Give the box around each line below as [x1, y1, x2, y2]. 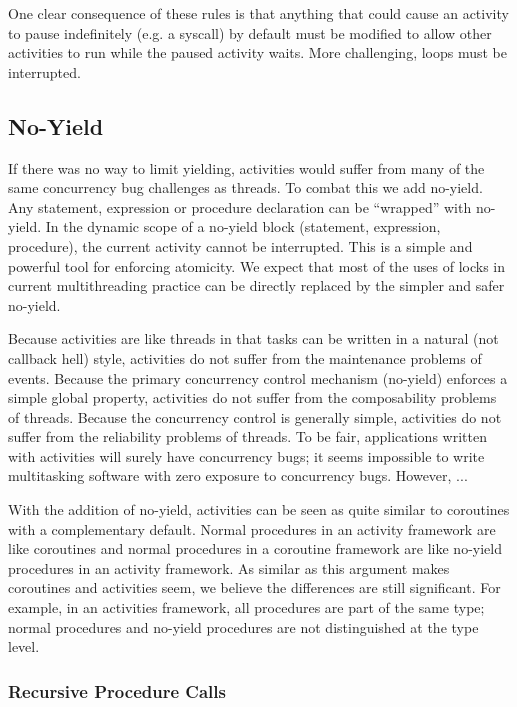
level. [8, 636, 40, 657]
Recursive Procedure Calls [8, 678, 226, 703]
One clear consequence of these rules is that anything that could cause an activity [8, 3, 509, 23]
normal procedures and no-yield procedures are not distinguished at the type [8, 616, 479, 637]
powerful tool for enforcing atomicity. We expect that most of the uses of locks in [8, 255, 506, 276]
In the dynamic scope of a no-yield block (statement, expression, [45, 216, 441, 237]
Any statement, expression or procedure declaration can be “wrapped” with [8, 196, 472, 217]
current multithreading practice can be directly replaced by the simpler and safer [8, 275, 505, 296]
